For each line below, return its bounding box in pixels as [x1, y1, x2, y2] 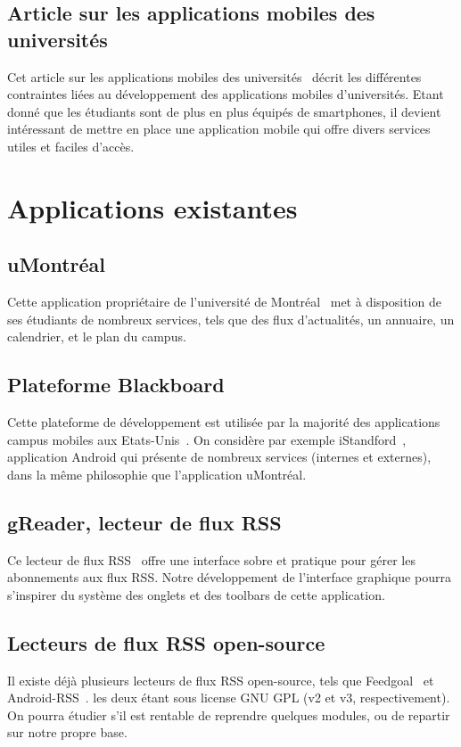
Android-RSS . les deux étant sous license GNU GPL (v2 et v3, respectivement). [7, 688, 450, 707]
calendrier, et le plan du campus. [7, 327, 186, 346]
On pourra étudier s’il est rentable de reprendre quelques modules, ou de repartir [7, 705, 450, 724]
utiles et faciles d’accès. [7, 136, 135, 155]
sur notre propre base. [7, 723, 128, 742]
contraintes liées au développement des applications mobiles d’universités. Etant [7, 85, 444, 103]
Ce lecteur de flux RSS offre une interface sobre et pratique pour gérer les [7, 550, 416, 569]
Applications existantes [7, 189, 298, 226]
